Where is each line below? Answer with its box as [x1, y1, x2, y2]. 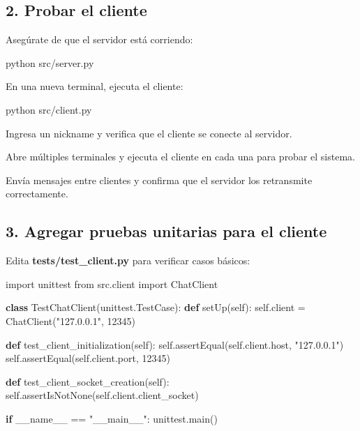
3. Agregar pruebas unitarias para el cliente [6, 220, 327, 242]
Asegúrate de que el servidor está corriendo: [6, 32, 193, 47]
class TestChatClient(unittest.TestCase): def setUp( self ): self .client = [6, 300, 306, 315]
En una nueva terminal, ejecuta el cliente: [6, 79, 183, 93]
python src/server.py [6, 55, 94, 70]
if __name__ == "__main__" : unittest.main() [6, 411, 218, 425]
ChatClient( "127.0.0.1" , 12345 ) [6, 313, 135, 328]
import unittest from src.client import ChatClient [6, 276, 218, 291]
